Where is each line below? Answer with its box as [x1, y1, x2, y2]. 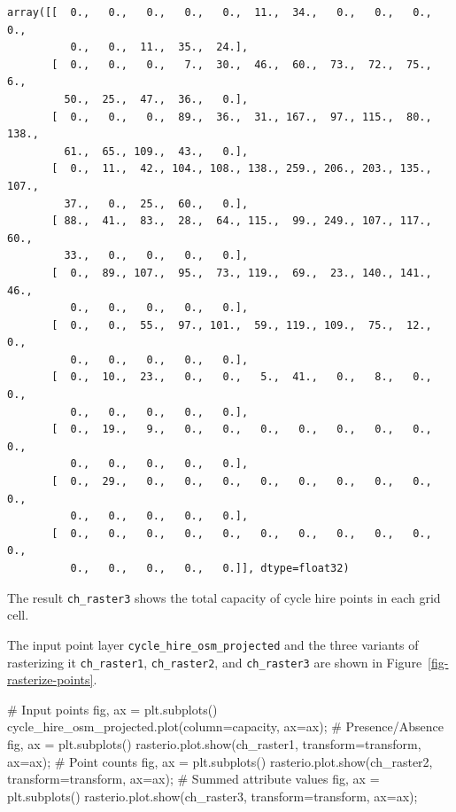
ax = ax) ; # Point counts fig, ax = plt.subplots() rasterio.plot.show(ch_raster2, [7, 752, 433, 770]
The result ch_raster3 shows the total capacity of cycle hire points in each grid [7, 588, 441, 606]
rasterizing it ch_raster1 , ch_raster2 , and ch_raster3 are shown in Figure [7, 652, 422, 671]
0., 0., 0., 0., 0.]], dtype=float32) [70, 562, 350, 574]
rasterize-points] [7, 670, 94, 689]
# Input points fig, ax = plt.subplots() [7, 699, 218, 718]
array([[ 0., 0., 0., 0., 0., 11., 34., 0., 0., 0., [7, 6, 432, 19]
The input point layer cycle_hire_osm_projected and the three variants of [7, 635, 419, 653]
